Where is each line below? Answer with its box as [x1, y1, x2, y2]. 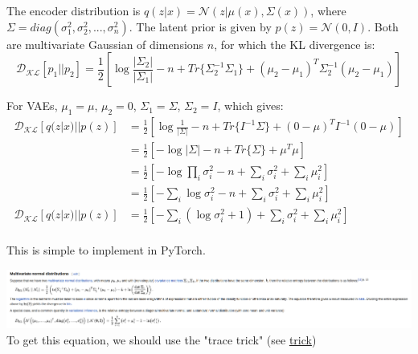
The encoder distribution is [6, 2, 141, 18]
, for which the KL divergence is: [214, 35, 375, 52]
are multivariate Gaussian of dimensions [6, 35, 204, 52]
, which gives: [217, 97, 284, 114]
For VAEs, [6, 97, 58, 114]
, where [310, 2, 346, 18]
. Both [367, 18, 399, 35]
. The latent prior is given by [129, 18, 272, 35]
